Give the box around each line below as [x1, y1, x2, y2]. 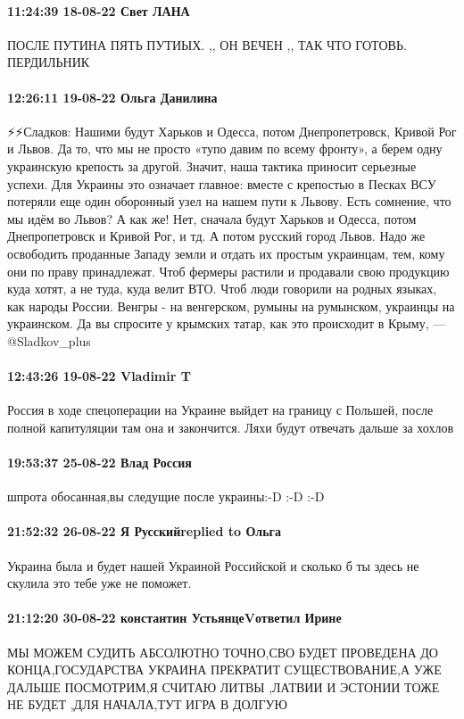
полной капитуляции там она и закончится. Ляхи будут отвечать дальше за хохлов [7, 417, 454, 436]
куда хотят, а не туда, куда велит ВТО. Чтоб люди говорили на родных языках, [7, 279, 437, 298]
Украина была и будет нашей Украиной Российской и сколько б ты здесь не [7, 556, 419, 574]
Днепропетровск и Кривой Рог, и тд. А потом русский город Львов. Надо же [7, 227, 426, 245]
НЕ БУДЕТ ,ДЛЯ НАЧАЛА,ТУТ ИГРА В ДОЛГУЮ [7, 695, 287, 714]
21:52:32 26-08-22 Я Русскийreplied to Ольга [7, 522, 281, 541]
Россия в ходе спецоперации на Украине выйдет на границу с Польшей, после [7, 401, 434, 419]
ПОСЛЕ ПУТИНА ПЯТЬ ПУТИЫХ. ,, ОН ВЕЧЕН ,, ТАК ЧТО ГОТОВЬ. [7, 35, 407, 54]
